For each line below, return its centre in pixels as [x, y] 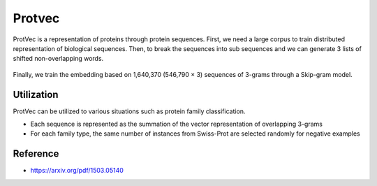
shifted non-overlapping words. [58, 59]
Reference [36, 154]
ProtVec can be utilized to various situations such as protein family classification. [129, 111]
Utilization [36, 94]
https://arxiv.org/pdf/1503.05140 [77, 171]
